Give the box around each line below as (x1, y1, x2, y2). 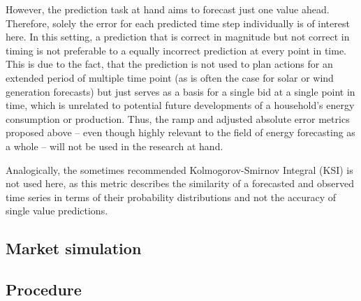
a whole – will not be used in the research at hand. (6, 138, 223, 153)
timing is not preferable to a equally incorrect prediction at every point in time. (6, 43, 346, 57)
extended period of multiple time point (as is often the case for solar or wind (6, 70, 334, 85)
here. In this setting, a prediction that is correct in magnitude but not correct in (6, 29, 350, 44)
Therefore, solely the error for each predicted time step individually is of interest (6, 15, 350, 30)
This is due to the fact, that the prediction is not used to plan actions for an (6, 57, 333, 71)
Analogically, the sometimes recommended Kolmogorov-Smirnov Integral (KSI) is (6, 162, 353, 177)
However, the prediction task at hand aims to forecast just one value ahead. (6, 2, 330, 16)
